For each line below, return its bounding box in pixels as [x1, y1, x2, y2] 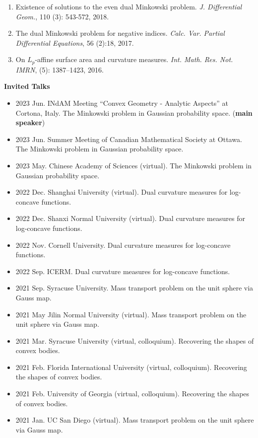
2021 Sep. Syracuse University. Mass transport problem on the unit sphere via [15, 283, 254, 293]
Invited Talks [4, 81, 50, 91]
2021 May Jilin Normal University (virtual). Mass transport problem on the [15, 309, 247, 319]
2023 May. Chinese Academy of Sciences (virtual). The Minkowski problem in [15, 160, 252, 170]
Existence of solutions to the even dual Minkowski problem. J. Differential [15, 1, 242, 11]
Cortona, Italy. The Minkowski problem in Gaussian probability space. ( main [15, 107, 253, 118]
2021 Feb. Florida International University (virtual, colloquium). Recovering [15, 362, 247, 372]
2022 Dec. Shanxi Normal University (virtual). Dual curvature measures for [15, 213, 245, 223]
